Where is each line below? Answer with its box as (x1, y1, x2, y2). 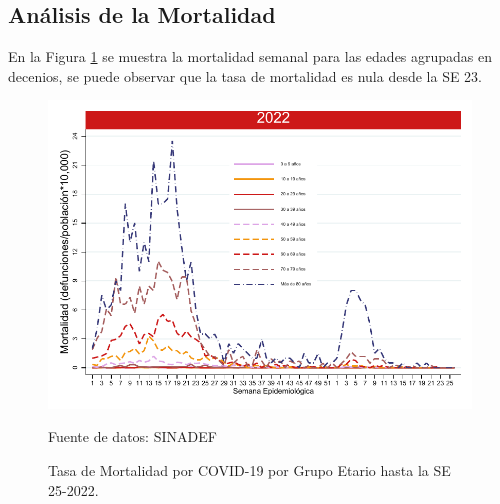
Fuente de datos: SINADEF (48, 426, 217, 447)
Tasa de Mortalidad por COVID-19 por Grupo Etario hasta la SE (48, 459, 451, 480)
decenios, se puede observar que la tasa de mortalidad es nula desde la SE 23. (8, 65, 483, 86)
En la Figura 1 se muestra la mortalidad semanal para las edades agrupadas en (8, 46, 493, 67)
